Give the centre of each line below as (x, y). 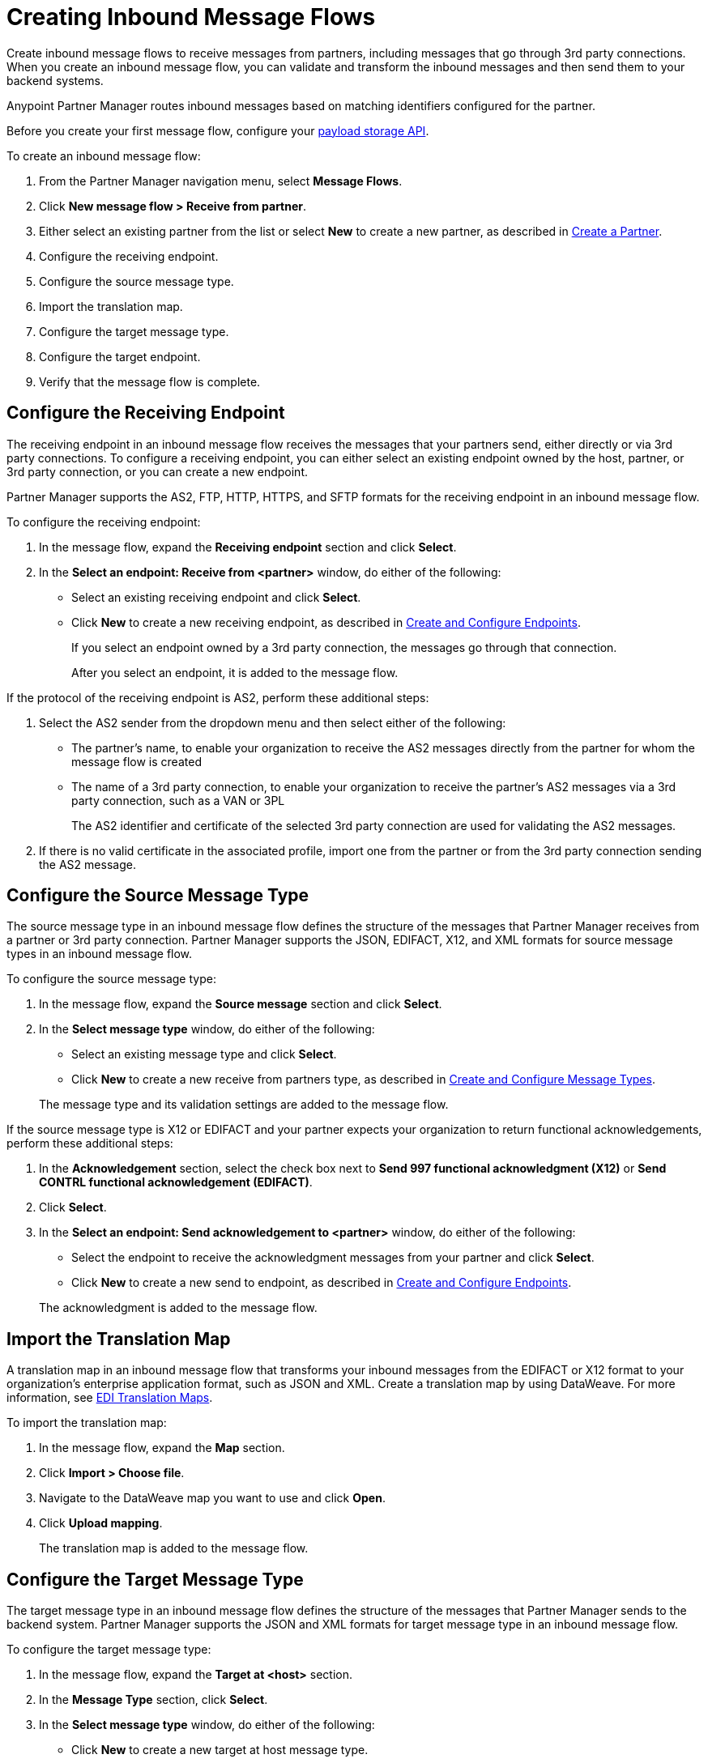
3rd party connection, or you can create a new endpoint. (157, 471)
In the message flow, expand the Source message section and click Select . (241, 1004)
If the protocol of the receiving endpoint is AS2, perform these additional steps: (218, 697)
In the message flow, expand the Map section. (162, 1448)
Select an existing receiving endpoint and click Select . (216, 597)
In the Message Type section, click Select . (154, 1700)
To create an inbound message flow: (104, 155)
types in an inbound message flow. (100, 954)
